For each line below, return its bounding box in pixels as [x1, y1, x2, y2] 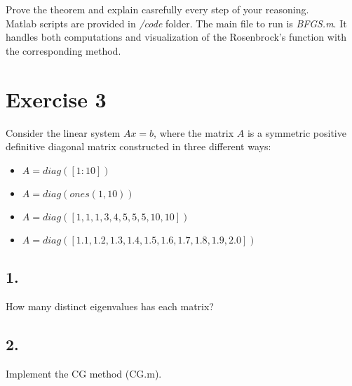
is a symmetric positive [247, 125, 346, 140]
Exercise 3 [6, 84, 107, 113]
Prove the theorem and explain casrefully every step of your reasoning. [6, 2, 309, 16]
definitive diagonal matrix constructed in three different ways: [6, 139, 271, 154]
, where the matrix [154, 125, 234, 140]
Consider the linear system [6, 125, 121, 140]
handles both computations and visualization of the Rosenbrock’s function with [6, 29, 347, 44]
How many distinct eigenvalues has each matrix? [6, 298, 214, 313]
